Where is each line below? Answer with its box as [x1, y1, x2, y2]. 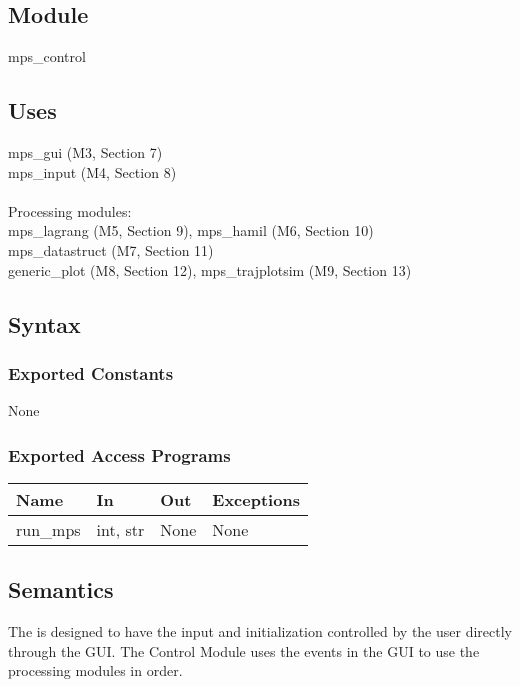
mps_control [8, 46, 86, 67]
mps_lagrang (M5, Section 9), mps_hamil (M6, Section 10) [8, 220, 374, 241]
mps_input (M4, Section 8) [8, 161, 177, 182]
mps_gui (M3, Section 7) [8, 142, 163, 162]
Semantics [8, 574, 114, 605]
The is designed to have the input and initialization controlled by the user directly [8, 621, 512, 642]
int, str [96, 517, 145, 541]
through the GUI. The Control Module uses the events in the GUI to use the [8, 640, 480, 661]
